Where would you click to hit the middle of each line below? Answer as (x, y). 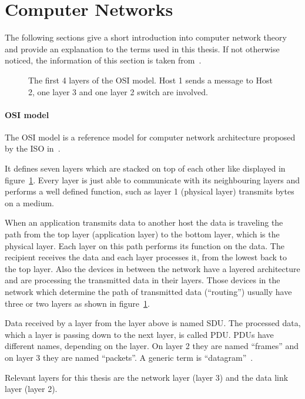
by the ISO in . (33, 148)
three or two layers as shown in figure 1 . (77, 303)
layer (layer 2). (31, 389)
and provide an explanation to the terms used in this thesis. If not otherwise (142, 48)
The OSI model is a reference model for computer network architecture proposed (150, 137)
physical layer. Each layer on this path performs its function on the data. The (145, 245)
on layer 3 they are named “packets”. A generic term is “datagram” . (129, 357)
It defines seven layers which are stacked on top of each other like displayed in (145, 168)
